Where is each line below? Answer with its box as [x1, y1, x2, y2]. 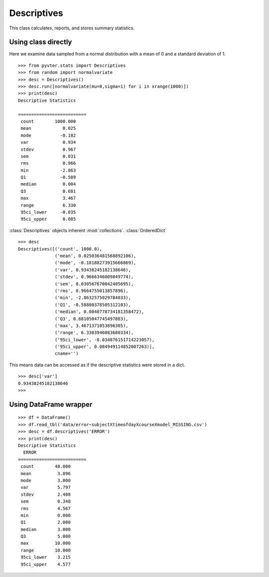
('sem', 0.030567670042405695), [55, 281, 134, 287]
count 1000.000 [20, 118, 76, 124]
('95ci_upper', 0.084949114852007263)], [55, 344, 155, 349]
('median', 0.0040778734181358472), [55, 309, 144, 314]
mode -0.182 [20, 132, 76, 138]
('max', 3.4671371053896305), [55, 322, 129, 328]
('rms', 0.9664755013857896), [55, 288, 129, 293]
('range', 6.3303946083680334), [55, 330, 134, 335]
